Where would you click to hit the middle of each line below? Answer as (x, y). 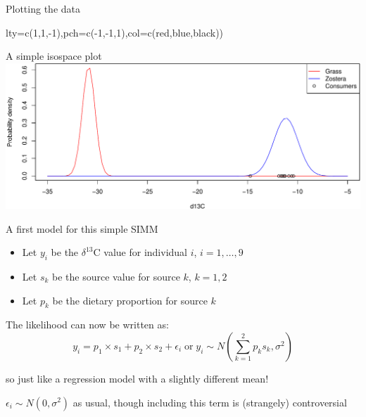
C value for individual (140, 252)
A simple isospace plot (54, 56)
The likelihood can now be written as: (87, 325)
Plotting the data (43, 8)
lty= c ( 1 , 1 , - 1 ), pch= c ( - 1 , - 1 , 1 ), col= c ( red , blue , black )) (115, 32)
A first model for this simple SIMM (82, 228)
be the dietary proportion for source (130, 300)
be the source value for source (116, 276)
